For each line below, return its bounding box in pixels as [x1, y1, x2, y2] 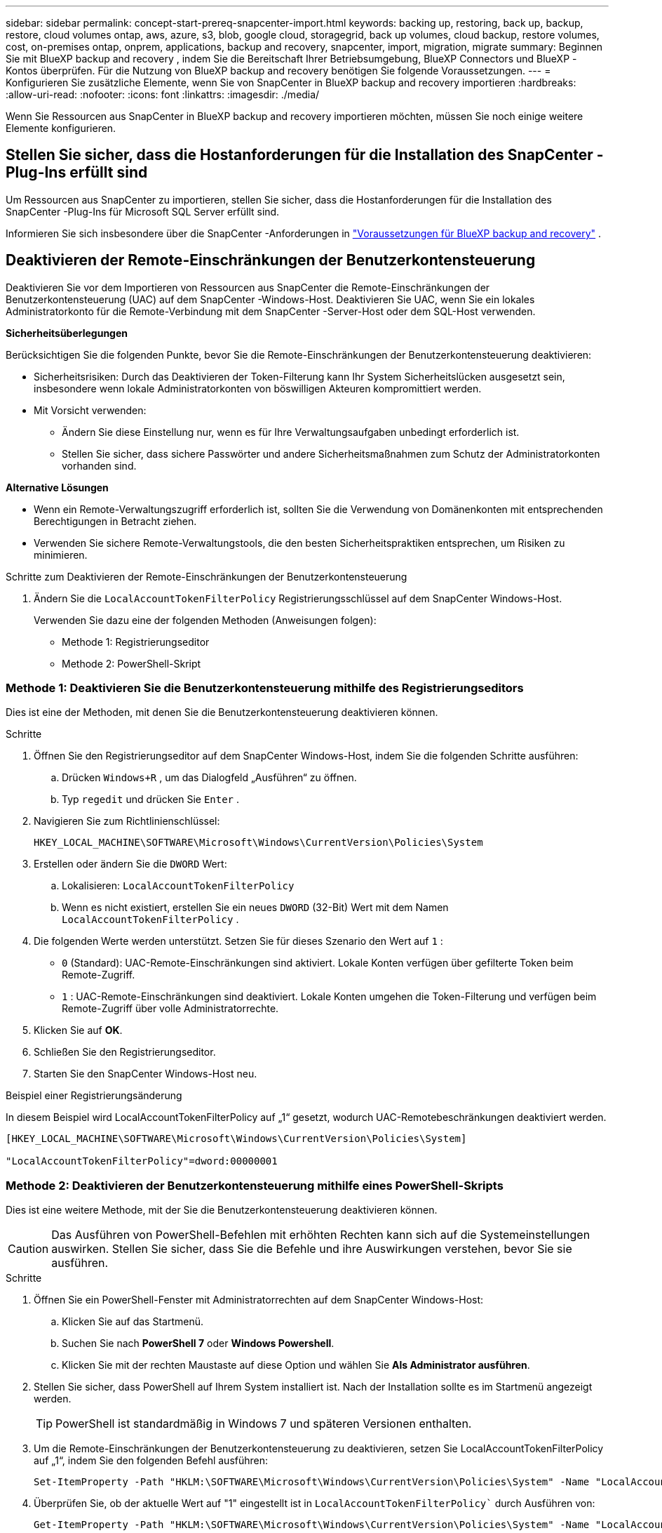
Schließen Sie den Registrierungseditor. [34, 1046, 216, 1058]
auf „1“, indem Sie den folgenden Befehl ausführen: [34, 1454, 269, 1467]
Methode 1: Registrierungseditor [62, 635, 210, 648]
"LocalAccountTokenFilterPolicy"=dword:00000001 [6, 1155, 278, 1167]
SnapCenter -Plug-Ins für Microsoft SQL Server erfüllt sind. [6, 205, 280, 218]
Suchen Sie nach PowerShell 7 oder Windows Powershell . [62, 1337, 335, 1350]
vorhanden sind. [62, 459, 137, 472]
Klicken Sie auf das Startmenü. [62, 1315, 203, 1328]
